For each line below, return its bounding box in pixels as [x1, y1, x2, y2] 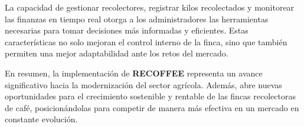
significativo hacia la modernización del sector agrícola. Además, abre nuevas [5, 78, 282, 91]
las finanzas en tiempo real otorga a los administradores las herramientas [5, 12, 269, 25]
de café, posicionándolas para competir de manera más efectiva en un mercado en [5, 101, 299, 113]
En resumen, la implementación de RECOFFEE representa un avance [5, 66, 263, 79]
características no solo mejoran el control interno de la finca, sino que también [5, 35, 287, 48]
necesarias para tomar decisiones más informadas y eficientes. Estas [5, 24, 249, 36]
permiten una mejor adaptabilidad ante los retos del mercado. [5, 47, 228, 59]
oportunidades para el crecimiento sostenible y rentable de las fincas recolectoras [5, 90, 296, 102]
